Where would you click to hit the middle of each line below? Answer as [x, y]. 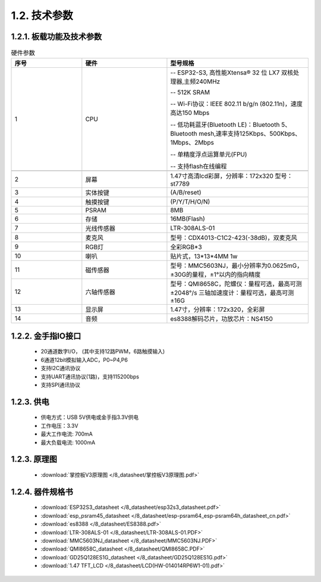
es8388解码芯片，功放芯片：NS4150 [222, 319]
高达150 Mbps [190, 113]
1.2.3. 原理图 [34, 459]
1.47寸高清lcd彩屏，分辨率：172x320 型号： [232, 176]
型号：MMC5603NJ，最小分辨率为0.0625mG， [237, 266]
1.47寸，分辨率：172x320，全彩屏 [218, 309]
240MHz [208, 82]
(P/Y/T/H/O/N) [190, 202]
